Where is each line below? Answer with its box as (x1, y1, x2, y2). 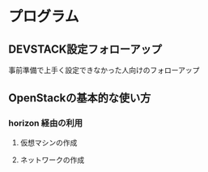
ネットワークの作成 (19, 155, 85, 165)
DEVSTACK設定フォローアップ (8, 42, 162, 56)
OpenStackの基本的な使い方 (8, 91, 151, 105)
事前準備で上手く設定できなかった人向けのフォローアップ (8, 66, 200, 75)
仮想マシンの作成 (19, 137, 78, 147)
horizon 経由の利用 (8, 118, 83, 129)
